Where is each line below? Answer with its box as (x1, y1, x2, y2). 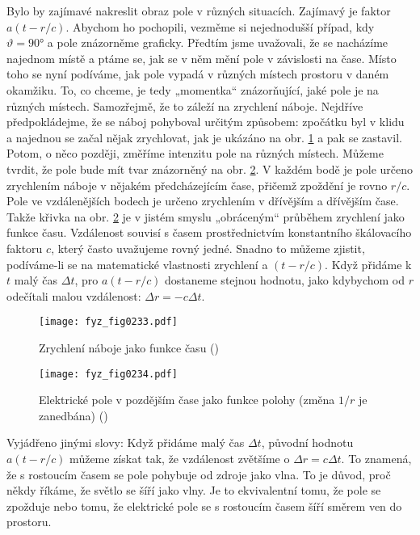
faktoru (6, 239, 43, 256)
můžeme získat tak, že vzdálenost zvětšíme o (69, 449, 290, 466)
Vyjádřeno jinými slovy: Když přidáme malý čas (6, 434, 245, 451)
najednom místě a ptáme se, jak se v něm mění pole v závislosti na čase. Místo (6, 49, 397, 66)
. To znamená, (341, 449, 412, 466)
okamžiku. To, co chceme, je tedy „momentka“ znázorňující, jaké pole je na (6, 81, 379, 98)
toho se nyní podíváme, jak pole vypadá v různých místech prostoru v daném (6, 65, 389, 82)
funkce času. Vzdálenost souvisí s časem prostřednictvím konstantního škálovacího (6, 224, 412, 241)
